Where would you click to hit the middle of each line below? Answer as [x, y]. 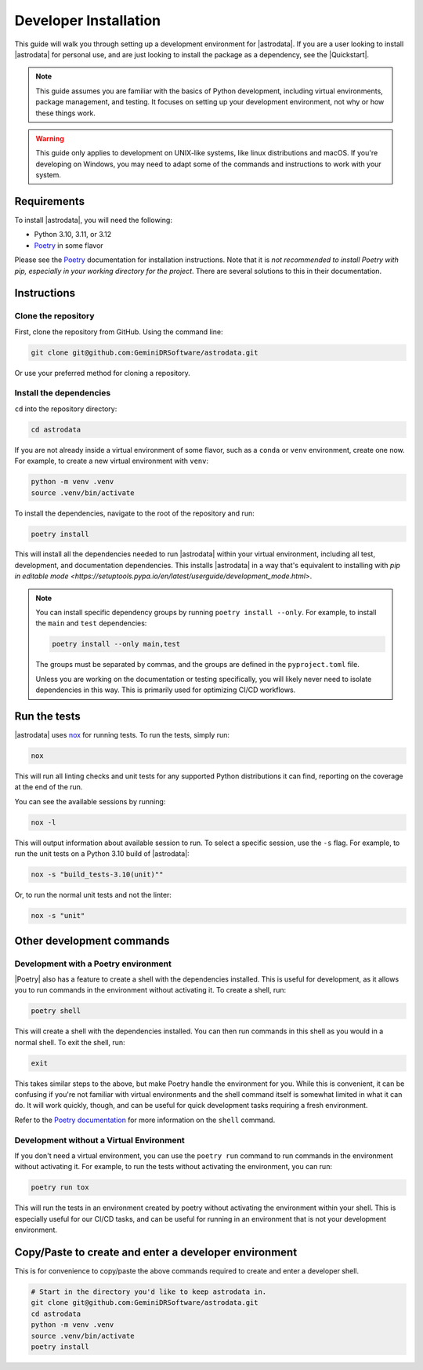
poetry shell [56, 1011]
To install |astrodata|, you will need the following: [93, 220]
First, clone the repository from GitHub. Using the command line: [119, 332]
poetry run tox [60, 1188]
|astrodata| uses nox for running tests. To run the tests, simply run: [122, 735]
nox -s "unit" [58, 916]
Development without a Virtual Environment [100, 1140]
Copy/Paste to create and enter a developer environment [156, 1252]
